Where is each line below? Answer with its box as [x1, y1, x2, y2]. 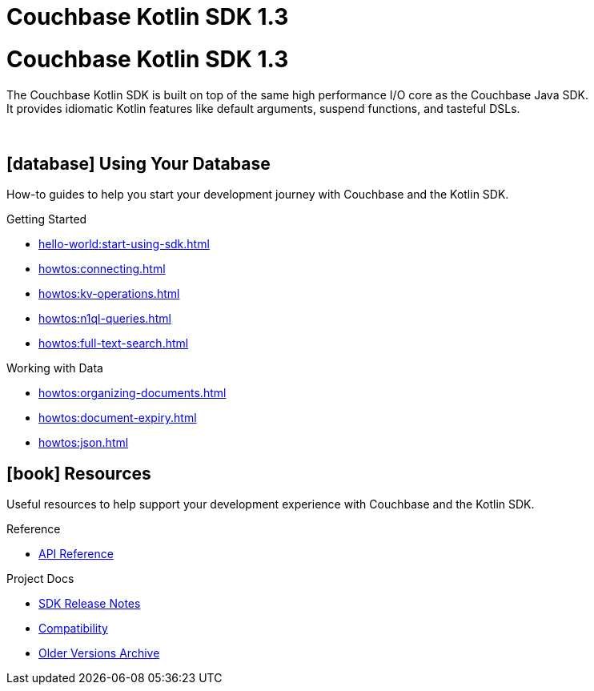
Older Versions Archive [38, 646, 160, 661]
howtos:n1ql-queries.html [38, 311, 171, 326]
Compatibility [38, 621, 108, 636]
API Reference [38, 547, 114, 561]
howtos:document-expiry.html [38, 411, 197, 425]
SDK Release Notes [38, 597, 141, 611]
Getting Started [6, 212, 87, 227]
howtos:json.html [38, 436, 129, 450]
